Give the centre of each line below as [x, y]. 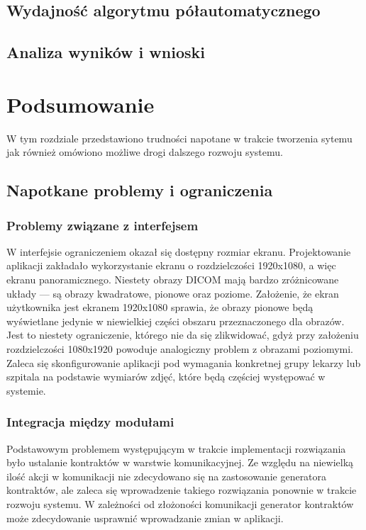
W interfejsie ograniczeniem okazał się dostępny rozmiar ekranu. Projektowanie [179, 251]
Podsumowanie [81, 104]
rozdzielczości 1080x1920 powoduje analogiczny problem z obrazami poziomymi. [180, 349]
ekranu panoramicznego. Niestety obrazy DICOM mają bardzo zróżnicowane [173, 280]
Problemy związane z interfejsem [102, 225]
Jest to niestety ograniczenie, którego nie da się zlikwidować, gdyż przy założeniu [183, 335]
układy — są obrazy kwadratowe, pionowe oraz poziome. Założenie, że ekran [173, 293]
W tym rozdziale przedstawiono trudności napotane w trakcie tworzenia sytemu [179, 138]
